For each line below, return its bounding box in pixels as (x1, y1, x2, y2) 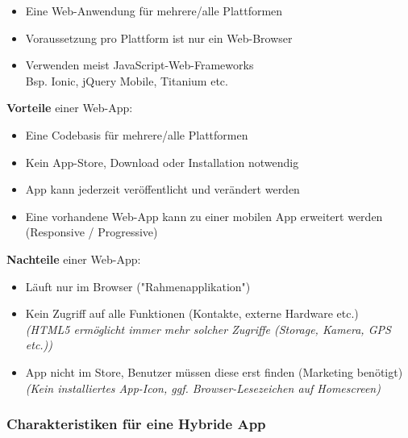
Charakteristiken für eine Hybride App (6, 414, 266, 434)
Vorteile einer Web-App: (6, 99, 133, 116)
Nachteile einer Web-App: (6, 250, 141, 267)
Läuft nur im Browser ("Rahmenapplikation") (25, 277, 251, 294)
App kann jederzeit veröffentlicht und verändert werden (25, 181, 300, 198)
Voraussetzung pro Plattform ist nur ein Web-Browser (25, 29, 293, 46)
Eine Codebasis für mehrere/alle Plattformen (25, 126, 248, 143)
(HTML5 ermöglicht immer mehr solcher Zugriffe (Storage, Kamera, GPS (25, 320, 391, 337)
